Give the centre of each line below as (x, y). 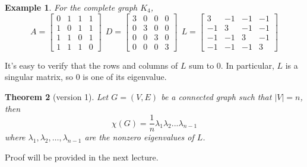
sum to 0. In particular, (232, 65)
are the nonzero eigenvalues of (139, 137)
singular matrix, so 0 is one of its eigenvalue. (86, 77)
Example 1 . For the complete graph (71, 7)
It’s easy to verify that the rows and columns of (91, 65)
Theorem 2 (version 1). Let (57, 96)
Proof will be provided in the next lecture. (82, 157)
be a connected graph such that (216, 96)
